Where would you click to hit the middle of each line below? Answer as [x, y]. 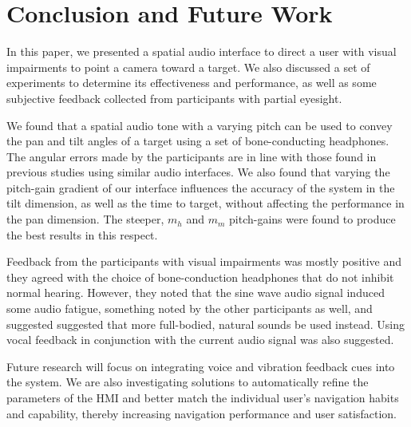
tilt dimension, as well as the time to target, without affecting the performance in [205, 203]
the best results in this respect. [82, 234]
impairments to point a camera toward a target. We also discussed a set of [188, 67]
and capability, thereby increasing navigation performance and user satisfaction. [202, 413]
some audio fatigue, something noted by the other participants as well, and [190, 308]
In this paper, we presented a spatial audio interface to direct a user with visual [202, 51]
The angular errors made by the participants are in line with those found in [192, 156]
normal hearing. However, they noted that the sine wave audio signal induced [196, 293]
